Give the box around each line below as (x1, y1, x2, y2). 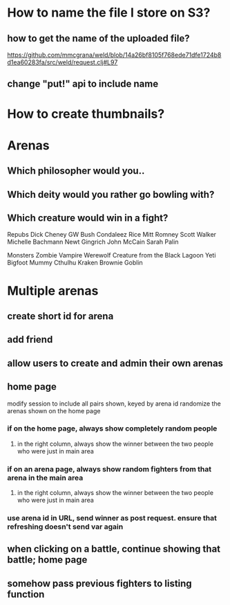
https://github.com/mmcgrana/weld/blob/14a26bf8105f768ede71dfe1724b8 (7, 51, 222, 59)
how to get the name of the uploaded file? (7, 33, 190, 44)
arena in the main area (7, 473, 84, 482)
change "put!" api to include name (7, 78, 159, 90)
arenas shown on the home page (7, 406, 101, 415)
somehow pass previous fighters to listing (7, 577, 192, 589)
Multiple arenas (7, 282, 99, 298)
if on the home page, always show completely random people (7, 424, 218, 433)
